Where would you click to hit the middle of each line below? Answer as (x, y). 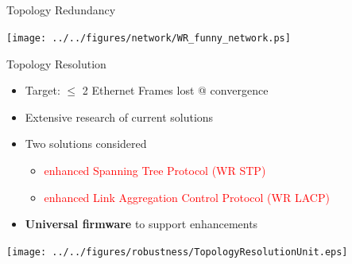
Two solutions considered (86, 144)
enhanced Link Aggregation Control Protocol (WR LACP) (187, 197)
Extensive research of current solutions (119, 116)
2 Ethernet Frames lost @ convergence (175, 90)
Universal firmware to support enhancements (141, 224)
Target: (43, 90)
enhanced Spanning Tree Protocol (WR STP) (155, 171)
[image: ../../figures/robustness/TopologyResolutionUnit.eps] (177, 252)
